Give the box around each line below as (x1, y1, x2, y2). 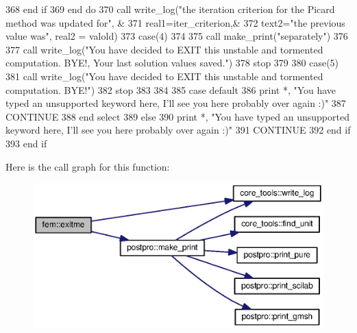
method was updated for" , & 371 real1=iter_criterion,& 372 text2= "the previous (5, 15, 345, 29)
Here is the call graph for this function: (5, 159, 170, 173)
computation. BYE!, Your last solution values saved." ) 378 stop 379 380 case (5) (5, 56, 339, 70)
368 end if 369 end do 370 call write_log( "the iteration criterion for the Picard (5, 2, 335, 16)
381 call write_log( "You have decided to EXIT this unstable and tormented (5, 69, 323, 83)
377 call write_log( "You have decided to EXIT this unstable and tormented (5, 42, 323, 56)
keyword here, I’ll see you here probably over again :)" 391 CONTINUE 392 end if (5, 123, 351, 137)
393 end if (5, 136, 47, 150)
